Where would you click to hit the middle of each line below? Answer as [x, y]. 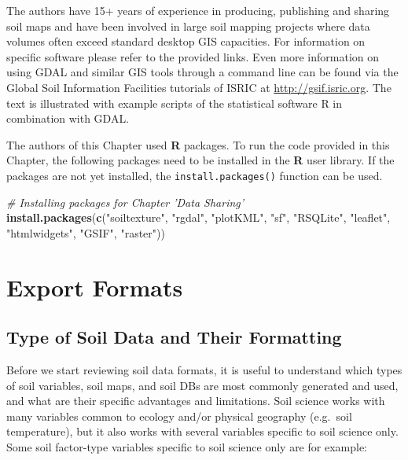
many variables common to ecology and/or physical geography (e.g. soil [179, 416]
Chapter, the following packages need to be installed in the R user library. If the [200, 160]
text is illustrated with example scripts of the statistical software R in [175, 103]
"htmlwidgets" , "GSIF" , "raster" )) [86, 232]
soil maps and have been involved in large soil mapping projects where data [188, 26]
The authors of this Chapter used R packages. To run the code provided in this [198, 144]
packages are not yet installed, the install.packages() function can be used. [195, 175]
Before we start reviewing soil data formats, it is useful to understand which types [204, 369]
